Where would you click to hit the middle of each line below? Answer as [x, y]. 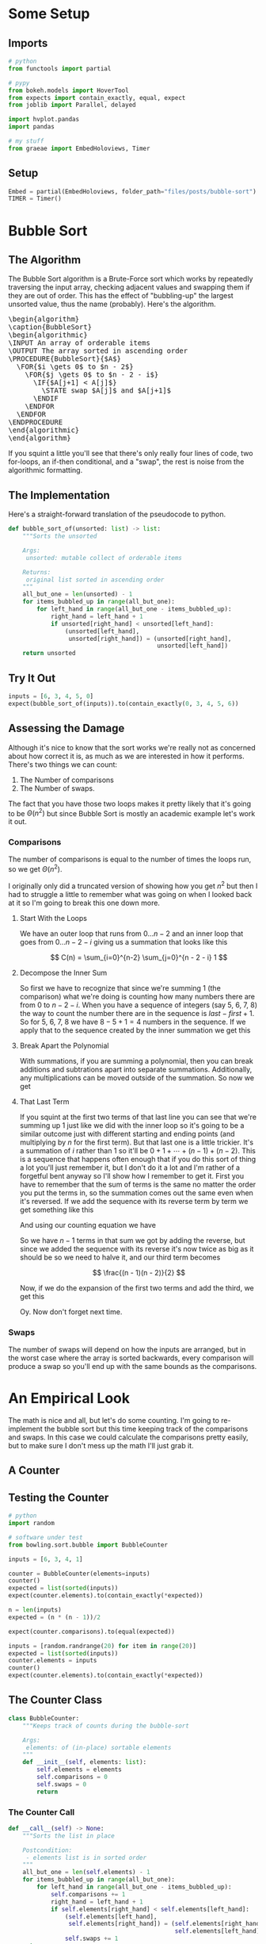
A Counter [34, 1471]
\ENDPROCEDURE [36, 422]
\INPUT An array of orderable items [79, 343]
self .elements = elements [80, 1770]
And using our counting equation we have [88, 1225]
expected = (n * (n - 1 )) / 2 [55, 1617]
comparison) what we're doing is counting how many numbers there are [137, 996]
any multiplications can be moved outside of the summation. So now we [137, 1077]
